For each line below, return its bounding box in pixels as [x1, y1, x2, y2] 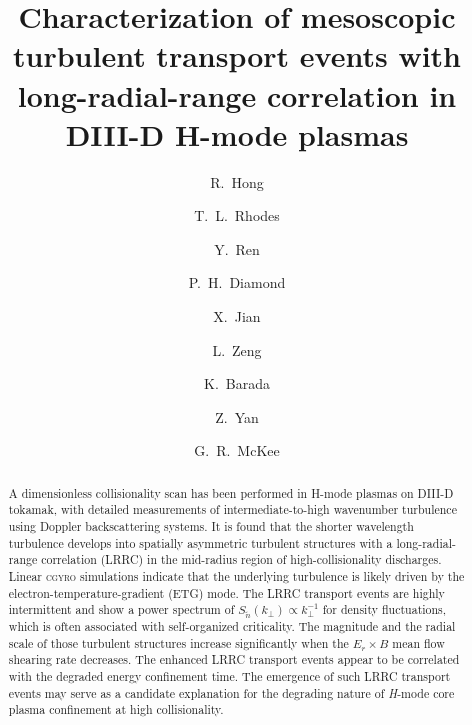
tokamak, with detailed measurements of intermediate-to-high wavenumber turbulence [8, 501, 457, 518]
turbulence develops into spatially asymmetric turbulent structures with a [8, 534, 393, 551]
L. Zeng [212, 339, 262, 360]
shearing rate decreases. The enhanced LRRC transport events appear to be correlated [8, 651, 460, 668]
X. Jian [213, 306, 261, 327]
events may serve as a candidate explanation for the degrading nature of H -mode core [8, 684, 455, 701]
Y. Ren [214, 238, 260, 259]
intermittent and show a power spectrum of [8, 601, 235, 618]
